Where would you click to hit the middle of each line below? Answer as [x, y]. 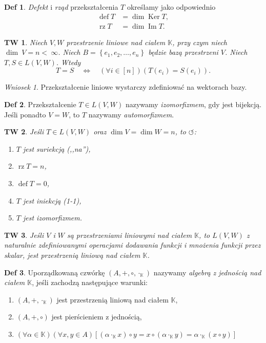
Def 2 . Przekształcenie [40, 104]
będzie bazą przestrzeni [183, 52]
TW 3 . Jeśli [24, 235]
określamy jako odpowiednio [171, 7]
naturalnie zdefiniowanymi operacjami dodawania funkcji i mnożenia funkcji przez [132, 245]
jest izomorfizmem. [53, 218]
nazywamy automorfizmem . [131, 114]
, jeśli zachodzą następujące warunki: [90, 282]
